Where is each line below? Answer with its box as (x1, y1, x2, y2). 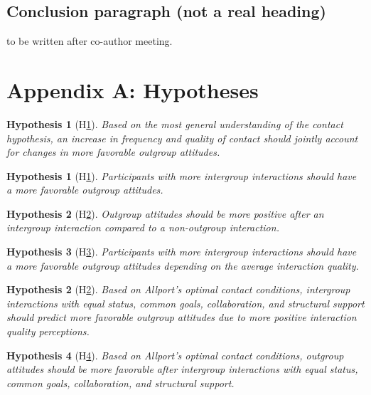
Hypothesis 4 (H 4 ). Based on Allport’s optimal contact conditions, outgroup (6, 347, 344, 362)
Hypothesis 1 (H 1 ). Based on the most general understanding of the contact (6, 116, 343, 131)
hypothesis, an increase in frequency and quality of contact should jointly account (6, 130, 358, 145)
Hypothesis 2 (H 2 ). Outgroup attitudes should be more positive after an (6, 206, 324, 221)
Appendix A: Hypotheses (6, 75, 259, 104)
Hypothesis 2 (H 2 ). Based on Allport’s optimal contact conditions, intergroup (6, 282, 350, 297)
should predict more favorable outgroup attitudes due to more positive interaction (6, 310, 357, 325)
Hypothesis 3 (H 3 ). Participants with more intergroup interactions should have (6, 244, 357, 259)
